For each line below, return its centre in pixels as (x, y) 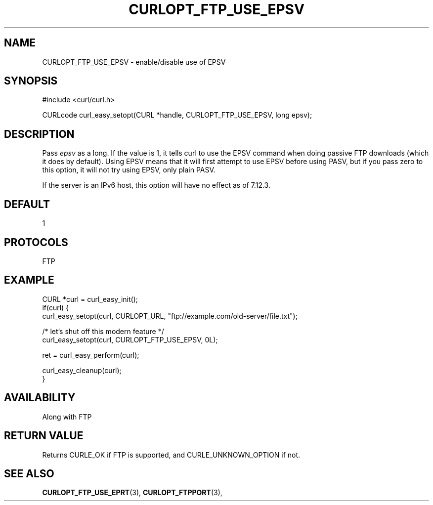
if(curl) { (56, 307)
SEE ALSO (29, 473)
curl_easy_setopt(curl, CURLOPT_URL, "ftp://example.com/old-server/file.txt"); (170, 316)
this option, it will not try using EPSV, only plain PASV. (129, 170)
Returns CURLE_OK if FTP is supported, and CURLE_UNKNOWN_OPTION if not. (171, 455)
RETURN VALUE (44, 436)
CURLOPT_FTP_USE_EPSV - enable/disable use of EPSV (134, 62)
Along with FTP (67, 417)
